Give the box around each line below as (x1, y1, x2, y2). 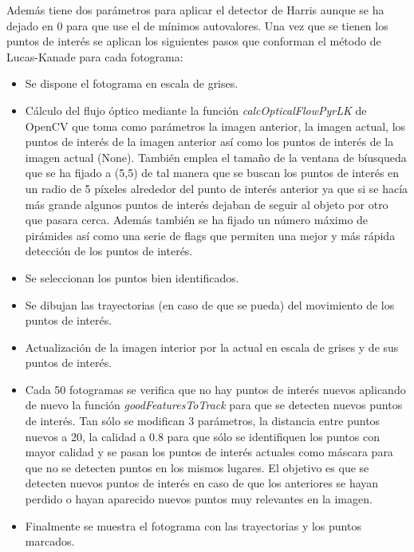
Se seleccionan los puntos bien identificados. (25, 269, 239, 286)
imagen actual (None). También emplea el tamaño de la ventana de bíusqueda (25, 148, 407, 165)
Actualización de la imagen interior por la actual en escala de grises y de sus (25, 338, 399, 355)
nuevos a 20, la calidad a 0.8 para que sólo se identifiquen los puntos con (25, 428, 380, 444)
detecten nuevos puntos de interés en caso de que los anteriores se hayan (25, 475, 379, 491)
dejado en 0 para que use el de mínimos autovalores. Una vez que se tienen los (6, 17, 388, 34)
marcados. (25, 533, 75, 550)
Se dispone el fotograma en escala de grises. (25, 75, 239, 92)
